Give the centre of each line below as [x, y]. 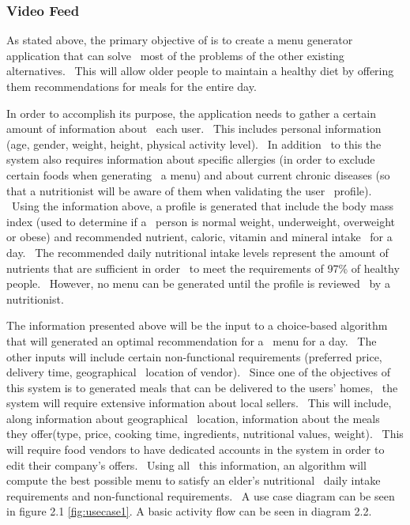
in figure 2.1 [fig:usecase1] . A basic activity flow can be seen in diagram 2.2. [189, 511]
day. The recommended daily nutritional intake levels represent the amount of [197, 252]
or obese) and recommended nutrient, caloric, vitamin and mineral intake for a [199, 237]
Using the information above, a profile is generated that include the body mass [203, 206]
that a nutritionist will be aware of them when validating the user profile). [189, 190]
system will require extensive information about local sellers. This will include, [199, 403]
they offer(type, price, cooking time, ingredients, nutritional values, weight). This [205, 434]
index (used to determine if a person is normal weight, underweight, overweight [201, 221]
